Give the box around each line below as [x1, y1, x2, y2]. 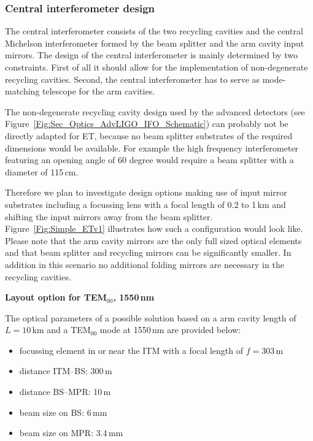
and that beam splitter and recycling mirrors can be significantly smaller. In [5, 246, 292, 259]
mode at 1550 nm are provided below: [99, 323, 241, 336]
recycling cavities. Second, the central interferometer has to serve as [5, 72, 260, 85]
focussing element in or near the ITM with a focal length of [19, 343, 244, 356]
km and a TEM [32, 323, 91, 336]
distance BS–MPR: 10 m [19, 385, 111, 398]
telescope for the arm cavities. [42, 85, 155, 98]
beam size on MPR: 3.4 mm [19, 426, 123, 439]
